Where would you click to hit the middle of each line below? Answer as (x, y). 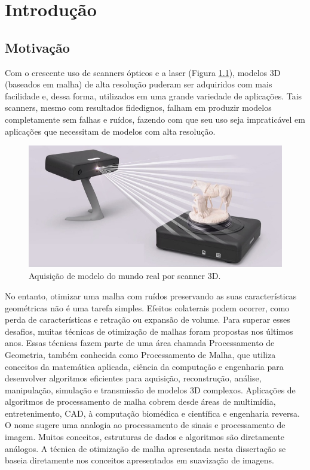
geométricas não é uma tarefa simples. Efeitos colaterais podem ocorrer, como (147, 307)
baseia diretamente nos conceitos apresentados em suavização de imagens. (139, 460)
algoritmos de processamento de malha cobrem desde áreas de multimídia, (140, 401)
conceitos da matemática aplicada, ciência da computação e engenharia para (144, 366)
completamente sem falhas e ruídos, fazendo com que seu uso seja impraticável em (155, 119)
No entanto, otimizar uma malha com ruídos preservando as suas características (151, 295)
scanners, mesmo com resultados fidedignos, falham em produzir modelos (138, 107)
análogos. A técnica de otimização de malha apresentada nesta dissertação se (145, 448)
